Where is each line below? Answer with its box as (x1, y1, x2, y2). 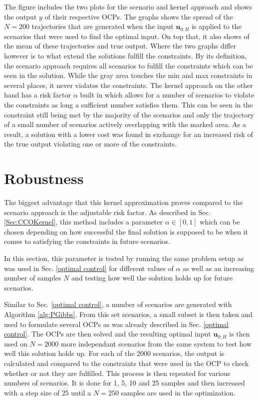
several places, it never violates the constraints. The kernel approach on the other (4, 79, 253, 90)
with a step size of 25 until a (4, 387, 91, 397)
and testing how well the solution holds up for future (71, 272, 233, 283)
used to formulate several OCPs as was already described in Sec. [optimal (4, 318, 229, 329)
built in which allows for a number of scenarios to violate (80, 89, 255, 100)
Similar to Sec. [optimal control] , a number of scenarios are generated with (4, 299, 232, 309)
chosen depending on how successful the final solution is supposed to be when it (4, 226, 249, 236)
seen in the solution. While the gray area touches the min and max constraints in (4, 70, 253, 80)
